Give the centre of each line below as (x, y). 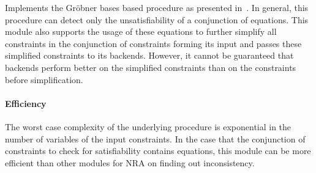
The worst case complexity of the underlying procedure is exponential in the (148, 126)
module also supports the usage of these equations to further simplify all (141, 31)
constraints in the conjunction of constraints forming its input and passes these (153, 43)
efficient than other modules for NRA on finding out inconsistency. (130, 162)
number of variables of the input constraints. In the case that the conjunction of (155, 138)
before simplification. (44, 79)
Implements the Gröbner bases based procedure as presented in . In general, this (157, 7)
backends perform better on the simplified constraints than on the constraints (151, 67)
